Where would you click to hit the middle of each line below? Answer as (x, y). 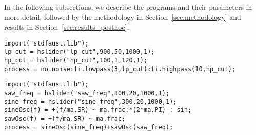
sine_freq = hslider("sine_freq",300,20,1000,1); (91, 102)
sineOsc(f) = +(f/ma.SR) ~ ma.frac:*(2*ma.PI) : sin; (98, 110)
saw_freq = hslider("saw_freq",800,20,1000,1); (87, 93)
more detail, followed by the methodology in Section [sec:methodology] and (123, 17)
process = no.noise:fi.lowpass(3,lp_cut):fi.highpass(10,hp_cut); (120, 69)
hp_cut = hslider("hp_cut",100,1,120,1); (76, 61)
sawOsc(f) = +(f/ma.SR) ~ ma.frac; (65, 119)
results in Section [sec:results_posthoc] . (67, 27)
